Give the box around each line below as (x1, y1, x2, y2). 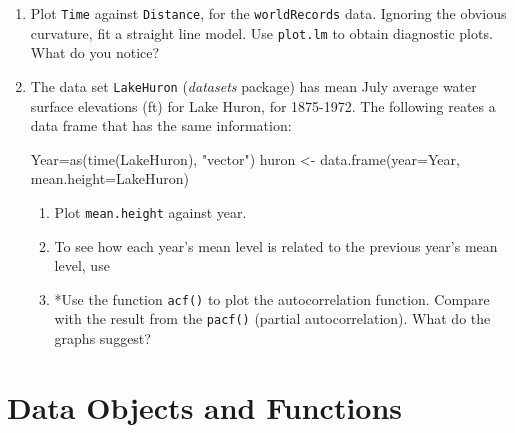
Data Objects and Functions (7, 386, 403, 427)
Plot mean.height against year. (54, 201, 247, 222)
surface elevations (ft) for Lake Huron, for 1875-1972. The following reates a (30, 95, 496, 116)
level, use (54, 255, 110, 276)
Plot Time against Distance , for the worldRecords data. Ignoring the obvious (30, 3, 507, 23)
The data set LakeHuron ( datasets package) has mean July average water (30, 75, 477, 96)
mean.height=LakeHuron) (30, 168, 189, 189)
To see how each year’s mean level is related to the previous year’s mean (54, 235, 498, 256)
